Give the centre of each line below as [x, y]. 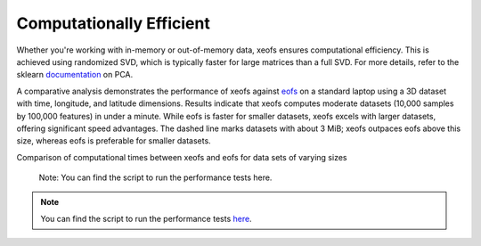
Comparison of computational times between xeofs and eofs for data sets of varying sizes [182, 157]
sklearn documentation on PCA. [75, 75]
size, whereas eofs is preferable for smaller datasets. [114, 141]
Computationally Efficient [114, 23]
